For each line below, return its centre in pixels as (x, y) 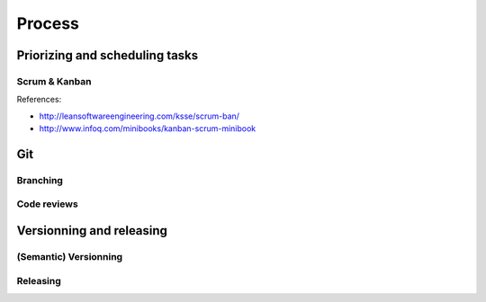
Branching (40, 180)
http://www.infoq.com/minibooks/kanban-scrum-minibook (148, 129)
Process (48, 23)
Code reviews (47, 204)
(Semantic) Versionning (70, 257)
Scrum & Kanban (54, 81)
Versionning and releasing (92, 231)
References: (39, 100)
